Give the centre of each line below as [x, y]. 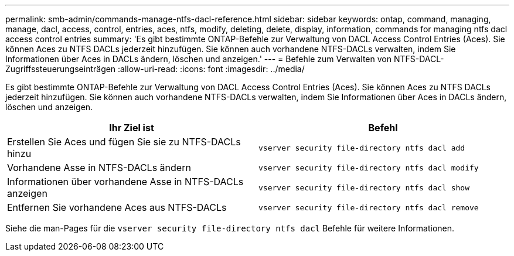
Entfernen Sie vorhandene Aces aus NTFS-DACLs [117, 207]
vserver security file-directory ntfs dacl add [362, 148]
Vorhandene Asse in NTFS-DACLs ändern [99, 168]
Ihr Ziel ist [132, 128]
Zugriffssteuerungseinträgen [61, 69]
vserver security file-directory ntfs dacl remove [369, 207]
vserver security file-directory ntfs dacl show [364, 187]
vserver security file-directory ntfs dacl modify [369, 168]
